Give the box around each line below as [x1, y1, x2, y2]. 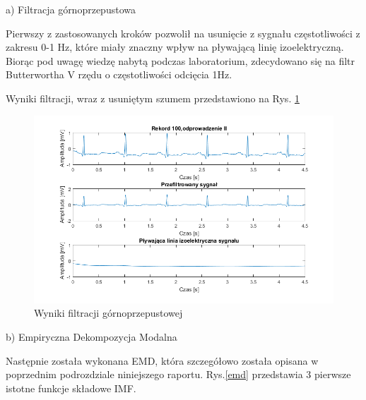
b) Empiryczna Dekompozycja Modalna [6, 329, 177, 344]
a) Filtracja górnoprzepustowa [6, 2, 136, 16]
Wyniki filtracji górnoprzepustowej [34, 305, 183, 320]
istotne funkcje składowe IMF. [6, 380, 136, 395]
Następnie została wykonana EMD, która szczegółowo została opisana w [6, 353, 319, 368]
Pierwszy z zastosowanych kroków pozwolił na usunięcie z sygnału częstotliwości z [6, 25, 360, 40]
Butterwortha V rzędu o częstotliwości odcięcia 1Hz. [6, 67, 232, 82]
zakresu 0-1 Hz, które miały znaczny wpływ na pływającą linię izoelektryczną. [6, 40, 344, 54]
